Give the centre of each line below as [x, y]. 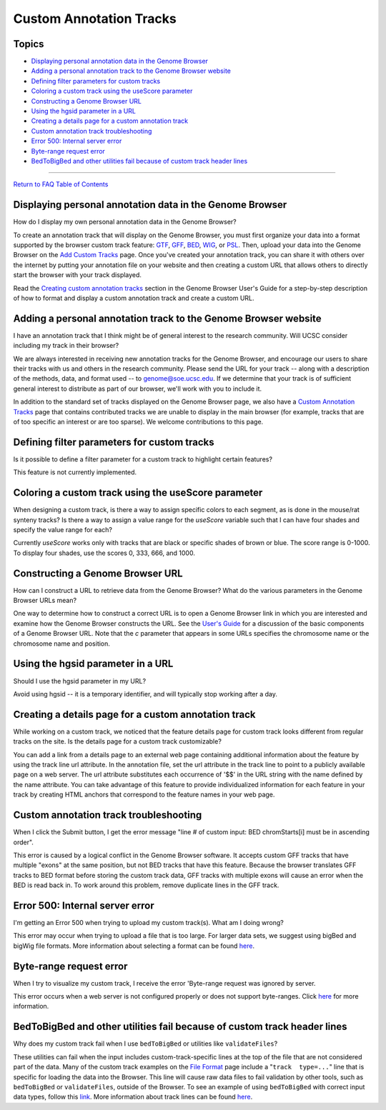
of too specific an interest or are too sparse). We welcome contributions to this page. [138, 422]
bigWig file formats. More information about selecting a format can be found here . [134, 946]
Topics [29, 44]
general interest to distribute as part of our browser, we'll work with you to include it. [138, 389]
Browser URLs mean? [45, 601]
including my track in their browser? [66, 346]
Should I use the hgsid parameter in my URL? [80, 681]
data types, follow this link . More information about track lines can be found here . [133, 1097]
